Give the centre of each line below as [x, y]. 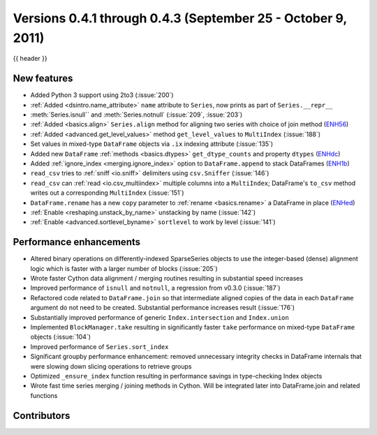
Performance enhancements [77, 242]
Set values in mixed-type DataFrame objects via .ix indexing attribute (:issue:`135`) [152, 144]
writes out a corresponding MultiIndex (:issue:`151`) [107, 193]
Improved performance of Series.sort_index [99, 346]
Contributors [42, 415]
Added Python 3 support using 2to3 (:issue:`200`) [102, 95]
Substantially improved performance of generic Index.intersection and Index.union [160, 317]
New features [43, 79]
